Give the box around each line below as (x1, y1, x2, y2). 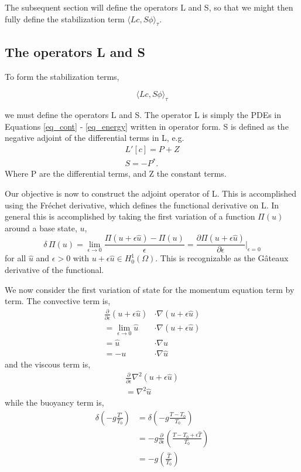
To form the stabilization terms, (5, 70, 119, 82)
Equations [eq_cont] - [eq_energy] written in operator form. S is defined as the (5, 120, 289, 132)
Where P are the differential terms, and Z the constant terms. (5, 167, 227, 180)
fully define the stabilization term (5, 12, 125, 25)
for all (5, 252, 26, 264)
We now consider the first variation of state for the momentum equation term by (5, 283, 295, 295)
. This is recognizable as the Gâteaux (155, 252, 289, 264)
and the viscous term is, (5, 358, 91, 370)
